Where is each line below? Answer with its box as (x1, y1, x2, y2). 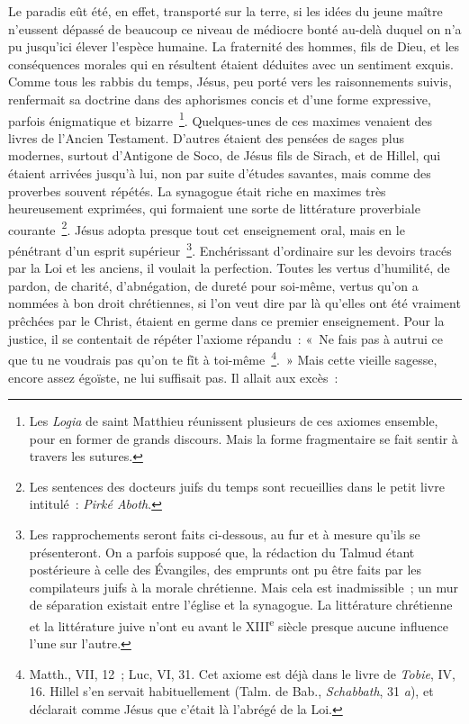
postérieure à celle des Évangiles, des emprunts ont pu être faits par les (29, 560, 422, 579)
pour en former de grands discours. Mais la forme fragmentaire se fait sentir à (29, 429, 458, 448)
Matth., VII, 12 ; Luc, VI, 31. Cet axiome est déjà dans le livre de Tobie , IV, (29, 664, 455, 683)
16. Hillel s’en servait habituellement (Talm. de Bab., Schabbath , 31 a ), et (29, 682, 434, 701)
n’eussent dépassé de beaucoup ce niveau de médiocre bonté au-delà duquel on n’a (8, 19, 462, 38)
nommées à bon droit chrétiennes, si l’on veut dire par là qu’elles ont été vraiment (8, 294, 461, 312)
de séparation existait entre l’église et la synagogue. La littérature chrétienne (29, 595, 453, 614)
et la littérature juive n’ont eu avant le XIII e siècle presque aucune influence (29, 614, 448, 635)
